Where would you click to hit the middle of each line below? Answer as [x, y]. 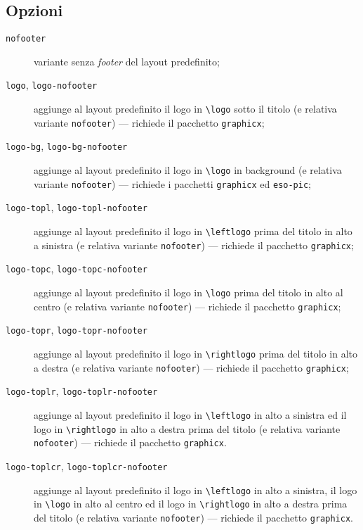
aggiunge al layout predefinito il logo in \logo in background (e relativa [188, 170]
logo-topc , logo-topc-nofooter [77, 269]
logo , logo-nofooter [52, 85]
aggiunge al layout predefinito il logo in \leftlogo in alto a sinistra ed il [190, 414]
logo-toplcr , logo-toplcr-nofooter [87, 466]
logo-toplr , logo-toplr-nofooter [82, 391]
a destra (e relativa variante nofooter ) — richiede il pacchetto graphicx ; [191, 367]
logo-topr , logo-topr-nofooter [77, 330]
